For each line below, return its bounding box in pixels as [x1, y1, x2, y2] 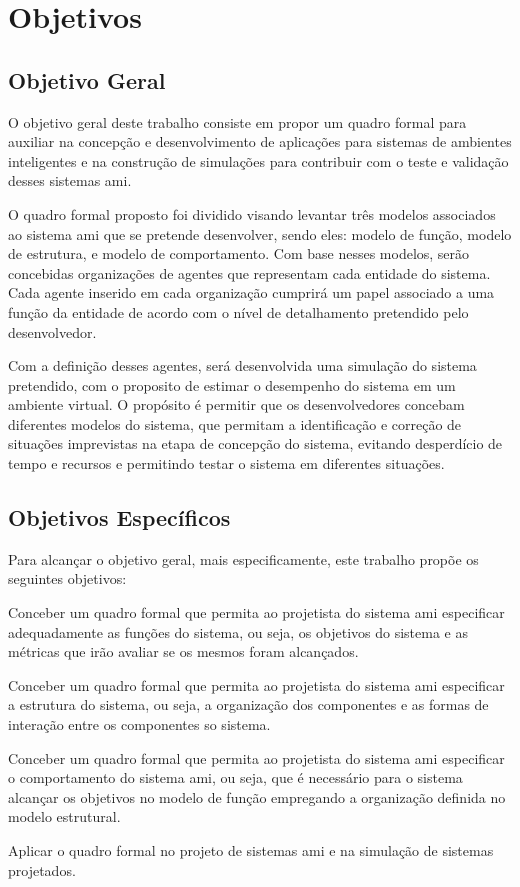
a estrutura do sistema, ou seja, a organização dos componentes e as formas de [8, 694, 489, 715]
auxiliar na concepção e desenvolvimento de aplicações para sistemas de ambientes [8, 131, 512, 152]
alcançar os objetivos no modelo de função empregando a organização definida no [8, 786, 506, 807]
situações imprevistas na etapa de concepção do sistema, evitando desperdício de [8, 433, 503, 454]
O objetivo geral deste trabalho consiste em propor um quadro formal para [8, 111, 467, 132]
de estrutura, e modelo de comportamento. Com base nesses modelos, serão [8, 243, 470, 264]
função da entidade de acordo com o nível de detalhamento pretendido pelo [8, 301, 469, 322]
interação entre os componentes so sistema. [8, 714, 271, 735]
